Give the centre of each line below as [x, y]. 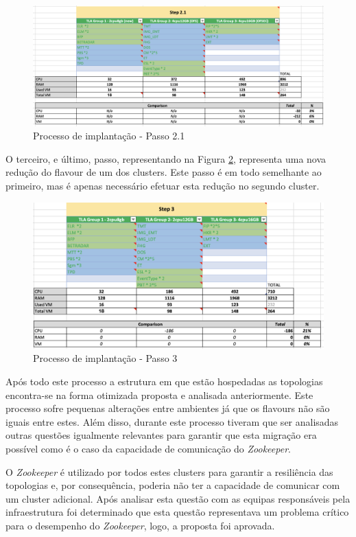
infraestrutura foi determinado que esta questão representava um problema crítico [177, 512]
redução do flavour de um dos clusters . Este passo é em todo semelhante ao [164, 172]
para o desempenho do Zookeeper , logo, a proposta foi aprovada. [140, 525]
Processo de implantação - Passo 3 [105, 358]
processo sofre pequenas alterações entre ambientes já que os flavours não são [168, 408]
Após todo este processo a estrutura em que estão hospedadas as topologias [164, 381]
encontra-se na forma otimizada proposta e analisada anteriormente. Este [159, 395]
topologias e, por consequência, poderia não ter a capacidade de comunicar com [173, 485]
